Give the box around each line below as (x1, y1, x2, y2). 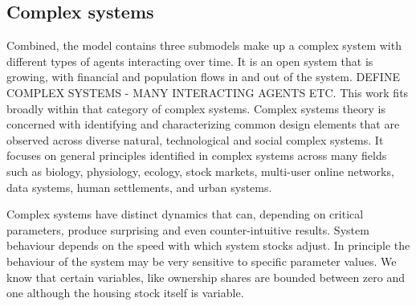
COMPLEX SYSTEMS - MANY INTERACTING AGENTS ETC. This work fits (6, 84, 409, 100)
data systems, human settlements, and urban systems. (6, 178, 272, 195)
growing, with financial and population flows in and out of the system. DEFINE (6, 68, 400, 85)
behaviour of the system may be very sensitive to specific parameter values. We (6, 252, 397, 269)
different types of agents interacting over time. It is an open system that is (6, 52, 373, 69)
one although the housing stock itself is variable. (6, 284, 244, 301)
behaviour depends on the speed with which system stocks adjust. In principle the (6, 237, 410, 254)
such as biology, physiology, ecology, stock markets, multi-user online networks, (6, 162, 394, 179)
